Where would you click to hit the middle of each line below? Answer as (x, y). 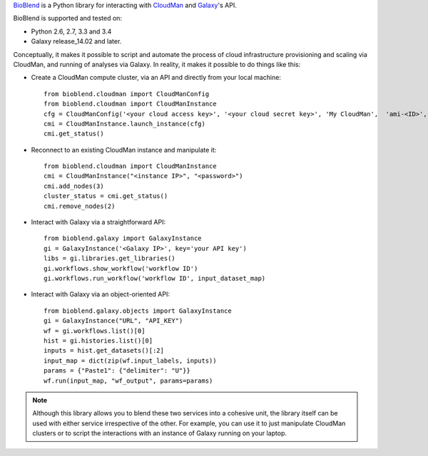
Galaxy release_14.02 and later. (76, 41)
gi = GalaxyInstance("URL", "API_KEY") (113, 321)
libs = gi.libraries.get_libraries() (110, 259)
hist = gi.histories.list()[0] (98, 341)
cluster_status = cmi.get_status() (106, 196)
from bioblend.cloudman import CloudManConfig (127, 94)
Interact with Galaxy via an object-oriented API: (101, 294)
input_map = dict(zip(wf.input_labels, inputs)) (130, 361)
